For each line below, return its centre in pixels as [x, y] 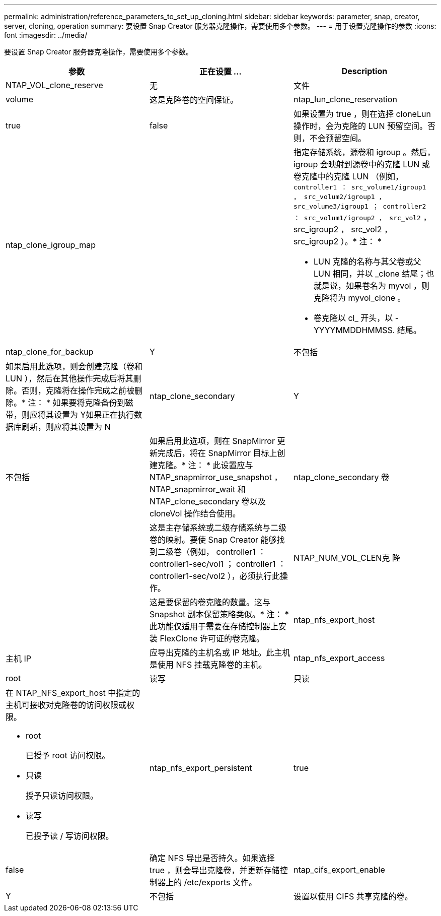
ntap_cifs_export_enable [339, 870]
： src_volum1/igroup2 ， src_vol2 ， [362, 217]
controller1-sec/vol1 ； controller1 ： [217, 564]
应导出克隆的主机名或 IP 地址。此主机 [220, 652]
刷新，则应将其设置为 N [66, 427]
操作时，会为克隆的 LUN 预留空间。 [360, 126]
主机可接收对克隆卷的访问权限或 [66, 705]
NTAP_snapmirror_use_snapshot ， [216, 477]
